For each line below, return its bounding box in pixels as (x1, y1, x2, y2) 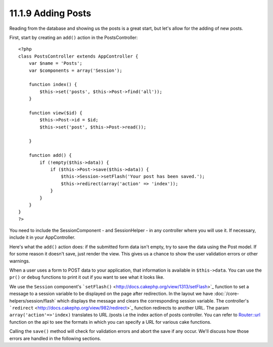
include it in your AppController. (9, 234, 76, 240)
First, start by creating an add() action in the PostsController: (9, 34, 138, 40)
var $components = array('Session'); (28, 67, 122, 73)
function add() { (28, 152, 72, 158)
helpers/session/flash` (9, 297, 56, 303)
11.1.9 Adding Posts (9, 8, 92, 19)
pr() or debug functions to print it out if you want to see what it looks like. (9, 274, 164, 280)
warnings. (9, 258, 30, 264)
